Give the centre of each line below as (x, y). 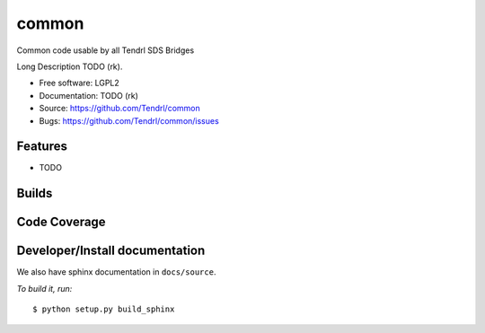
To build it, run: (44, 288)
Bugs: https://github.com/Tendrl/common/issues (129, 120)
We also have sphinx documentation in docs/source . (116, 272)
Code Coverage (62, 222)
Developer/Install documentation (111, 251)
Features (42, 147)
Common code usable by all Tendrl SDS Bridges (106, 50)
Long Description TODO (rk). (70, 66)
